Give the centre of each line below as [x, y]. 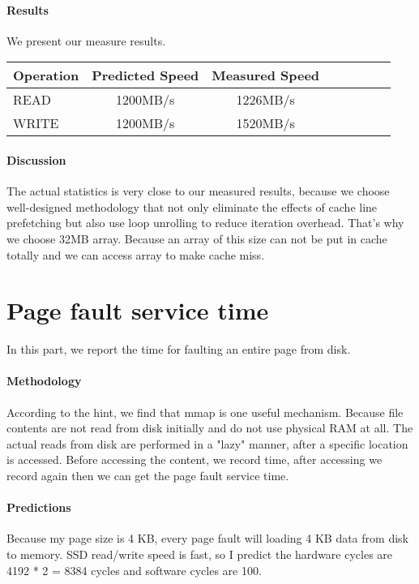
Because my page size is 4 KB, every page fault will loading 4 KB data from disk [207, 538]
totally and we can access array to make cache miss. [136, 254]
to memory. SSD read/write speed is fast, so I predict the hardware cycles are [200, 554]
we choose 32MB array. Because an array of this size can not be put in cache [197, 238]
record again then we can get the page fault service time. [148, 476]
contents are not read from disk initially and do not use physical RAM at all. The [210, 428]
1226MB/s [265, 100]
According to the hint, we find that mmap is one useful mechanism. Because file [205, 412]
